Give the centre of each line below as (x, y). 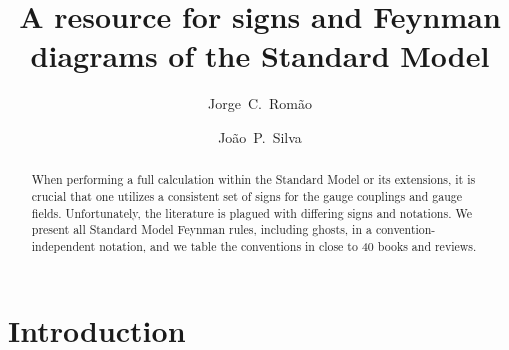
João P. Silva (260, 136)
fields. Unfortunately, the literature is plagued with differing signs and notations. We (251, 212)
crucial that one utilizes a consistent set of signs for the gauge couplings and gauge (247, 195)
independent (63, 245)
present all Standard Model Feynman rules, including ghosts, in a (201, 229)
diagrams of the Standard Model (260, 55)
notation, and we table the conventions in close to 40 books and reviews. (288, 245)
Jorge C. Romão (260, 103)
